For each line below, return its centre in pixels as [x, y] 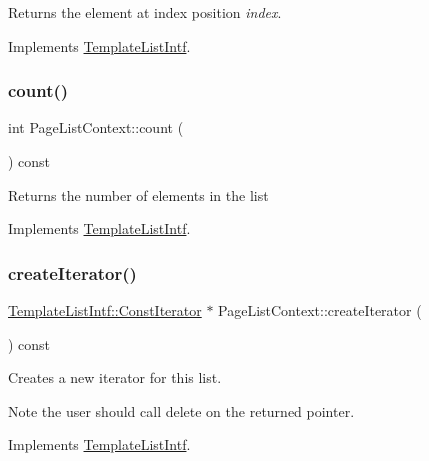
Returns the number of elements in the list [138, 194]
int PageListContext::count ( [96, 127]
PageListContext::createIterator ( [320, 310]
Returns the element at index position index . [145, 12]
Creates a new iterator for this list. [115, 377]
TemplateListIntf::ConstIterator [105, 310]
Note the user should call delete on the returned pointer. [181, 410]
